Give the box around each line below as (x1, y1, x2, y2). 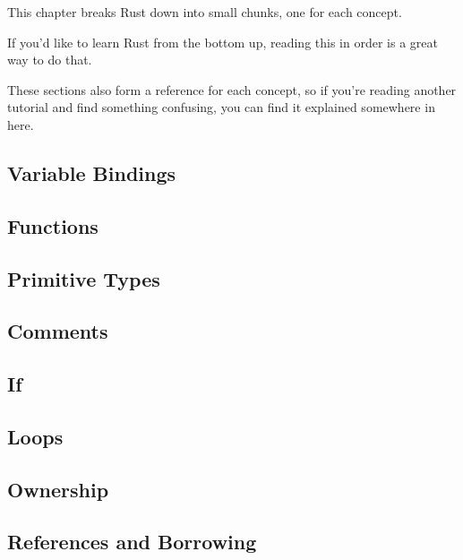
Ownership (7, 475, 109, 503)
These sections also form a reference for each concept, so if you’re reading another (7, 80, 457, 99)
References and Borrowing (7, 528, 257, 556)
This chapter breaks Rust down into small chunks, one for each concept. (7, 3, 402, 21)
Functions (7, 211, 99, 239)
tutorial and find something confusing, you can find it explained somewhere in (7, 98, 435, 116)
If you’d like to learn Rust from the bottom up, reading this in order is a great (7, 32, 438, 51)
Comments (7, 317, 108, 345)
